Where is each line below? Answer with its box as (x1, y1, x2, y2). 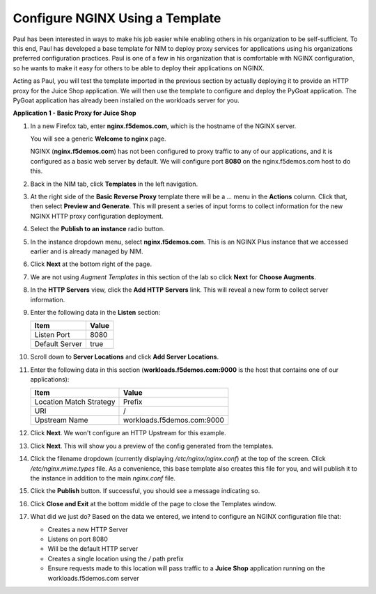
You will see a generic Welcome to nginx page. (30, 134, 166, 143)
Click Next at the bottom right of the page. (30, 260, 152, 268)
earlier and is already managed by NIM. (30, 247, 143, 256)
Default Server (34, 339, 83, 349)
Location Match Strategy (34, 397, 116, 407)
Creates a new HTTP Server (47, 525, 128, 533)
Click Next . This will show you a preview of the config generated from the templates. (30, 441, 274, 450)
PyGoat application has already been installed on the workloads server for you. (13, 96, 240, 104)
